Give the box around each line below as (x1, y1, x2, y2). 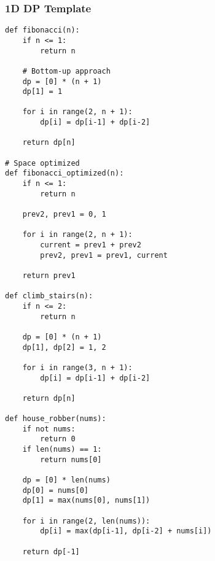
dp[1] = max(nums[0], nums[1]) (22, 496, 150, 505)
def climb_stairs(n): (5, 292, 93, 301)
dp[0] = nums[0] (22, 486, 89, 495)
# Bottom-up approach (22, 66, 111, 75)
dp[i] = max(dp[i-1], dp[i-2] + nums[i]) (40, 527, 212, 536)
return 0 (40, 435, 76, 444)
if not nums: (22, 424, 76, 433)
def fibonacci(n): (5, 26, 80, 35)
